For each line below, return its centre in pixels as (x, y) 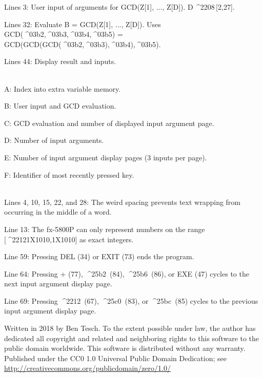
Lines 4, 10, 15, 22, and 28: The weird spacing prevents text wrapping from (123, 202)
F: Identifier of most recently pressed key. (69, 174)
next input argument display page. (58, 284)
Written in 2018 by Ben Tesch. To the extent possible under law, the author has (130, 328)
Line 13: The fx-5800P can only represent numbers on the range (105, 229)
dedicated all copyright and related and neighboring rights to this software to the (132, 338)
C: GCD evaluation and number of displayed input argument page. (109, 123)
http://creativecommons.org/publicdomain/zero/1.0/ (87, 368)
